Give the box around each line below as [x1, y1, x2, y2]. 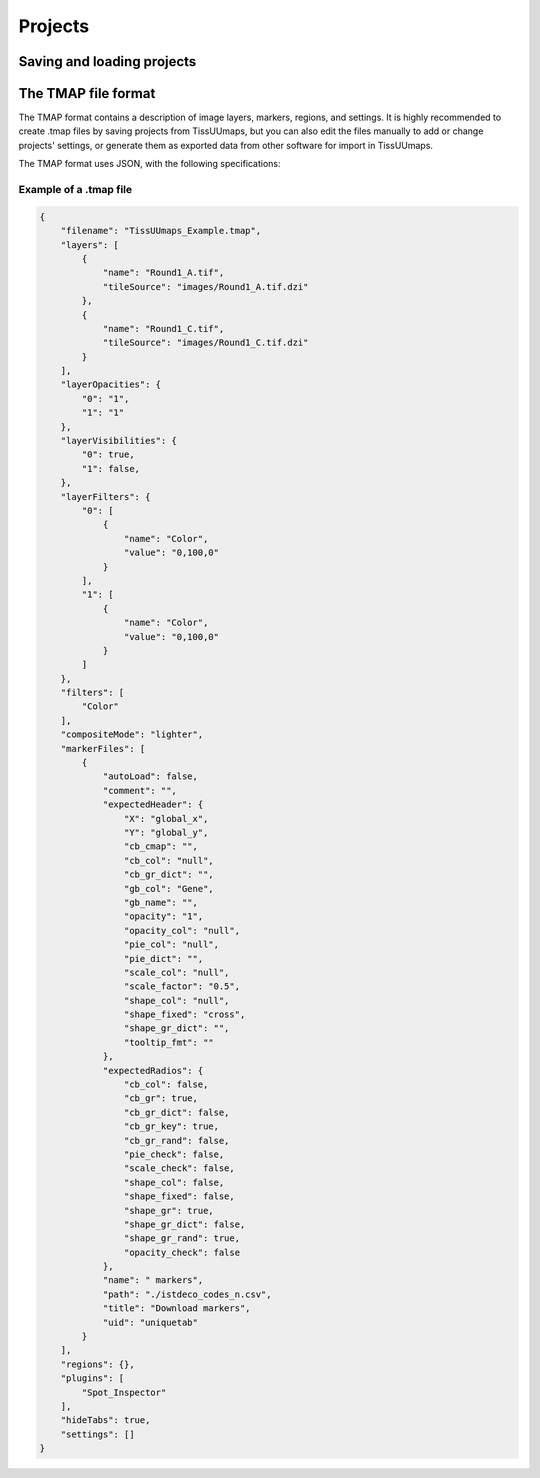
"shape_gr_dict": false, [123, 1218, 246, 1230]
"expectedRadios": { [102, 1065, 204, 1076]
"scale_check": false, [123, 1163, 235, 1174]
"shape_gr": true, [123, 1205, 214, 1216]
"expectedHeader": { [102, 799, 204, 810]
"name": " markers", [102, 1275, 204, 1286]
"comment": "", [102, 785, 177, 796]
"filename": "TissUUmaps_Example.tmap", [60, 225, 262, 237]
